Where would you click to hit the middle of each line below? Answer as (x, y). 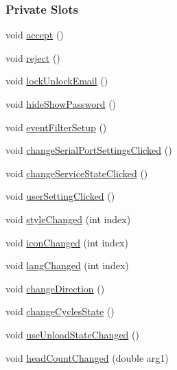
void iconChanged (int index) (67, 242)
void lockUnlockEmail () (57, 81)
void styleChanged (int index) (68, 219)
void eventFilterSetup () (56, 127)
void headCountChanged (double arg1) (87, 357)
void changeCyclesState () (60, 311)
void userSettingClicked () (60, 196)
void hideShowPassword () (61, 104)
